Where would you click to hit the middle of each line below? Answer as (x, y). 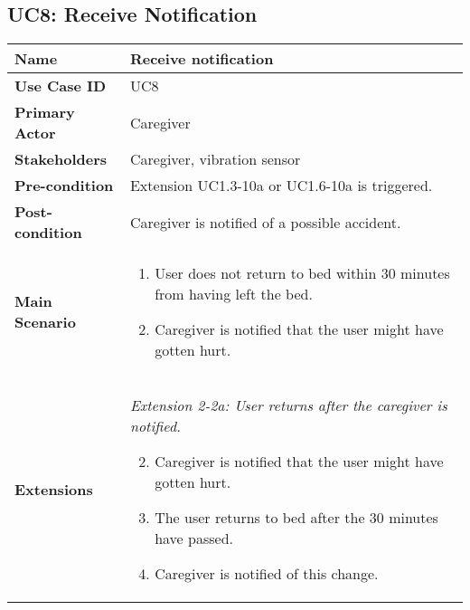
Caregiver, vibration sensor (215, 159)
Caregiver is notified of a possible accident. (265, 222)
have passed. (194, 539)
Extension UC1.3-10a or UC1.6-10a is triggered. (281, 186)
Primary (45, 112)
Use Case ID (61, 86)
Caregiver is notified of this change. (267, 574)
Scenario (45, 322)
